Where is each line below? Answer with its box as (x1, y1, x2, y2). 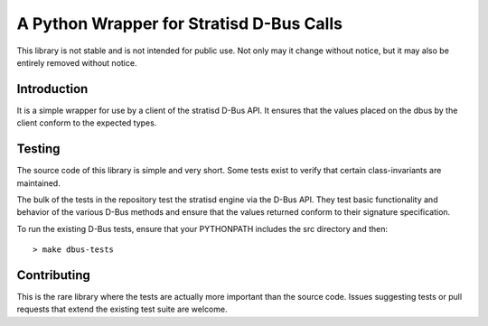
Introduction (16, 81, 89, 97)
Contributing (16, 267, 90, 283)
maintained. (16, 177, 61, 189)
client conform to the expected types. (16, 117, 157, 128)
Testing (16, 141, 61, 157)
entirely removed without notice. (16, 57, 137, 68)
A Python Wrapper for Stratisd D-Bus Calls (16, 14, 343, 33)
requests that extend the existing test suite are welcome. (16, 303, 228, 315)
